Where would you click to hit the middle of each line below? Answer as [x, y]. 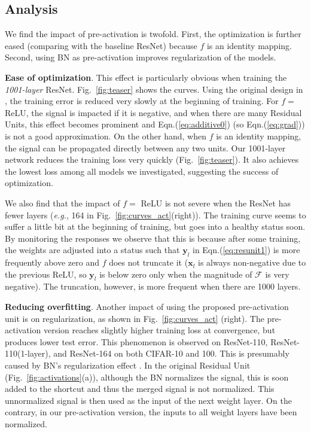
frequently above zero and [52, 262]
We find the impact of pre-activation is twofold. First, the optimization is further [153, 34]
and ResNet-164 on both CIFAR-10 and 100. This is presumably [171, 353]
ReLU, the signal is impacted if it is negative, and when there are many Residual [153, 112]
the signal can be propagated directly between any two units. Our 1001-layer [145, 147]
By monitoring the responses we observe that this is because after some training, [153, 238]
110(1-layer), [28, 353]
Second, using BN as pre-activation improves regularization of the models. [141, 57]
